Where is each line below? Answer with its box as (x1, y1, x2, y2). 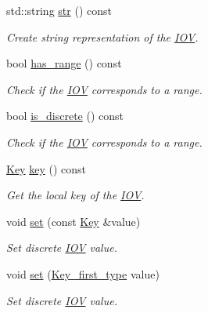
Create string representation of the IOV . (6, 28, 199, 45)
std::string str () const (6, 2, 112, 18)
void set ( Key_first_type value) (6, 265, 160, 282)
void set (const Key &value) (6, 213, 141, 229)
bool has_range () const (6, 55, 122, 71)
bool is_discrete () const (6, 107, 124, 124)
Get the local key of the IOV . (6, 187, 145, 203)
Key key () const (6, 160, 86, 177)
